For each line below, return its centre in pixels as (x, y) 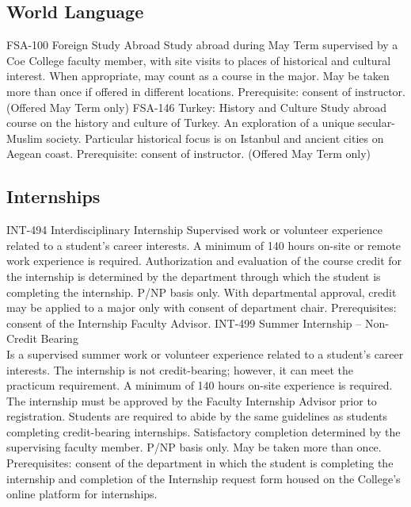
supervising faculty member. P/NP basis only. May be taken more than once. (194, 447)
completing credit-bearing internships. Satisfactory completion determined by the (204, 431)
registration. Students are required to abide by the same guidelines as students (197, 416)
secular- (377, 123)
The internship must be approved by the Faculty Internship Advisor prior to (192, 400)
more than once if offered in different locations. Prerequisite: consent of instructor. (206, 91)
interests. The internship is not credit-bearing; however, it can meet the (180, 369)
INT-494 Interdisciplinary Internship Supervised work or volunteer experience (195, 230)
